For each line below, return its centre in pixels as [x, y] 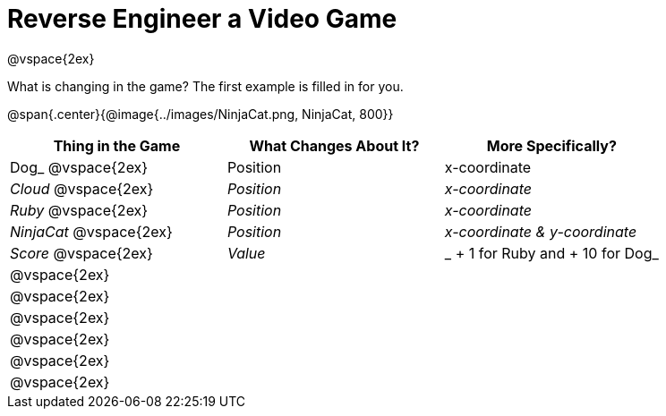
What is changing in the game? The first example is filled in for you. [205, 86]
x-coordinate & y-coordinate [541, 231]
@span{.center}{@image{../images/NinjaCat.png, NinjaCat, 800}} [201, 114]
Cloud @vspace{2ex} [82, 188]
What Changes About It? [334, 145]
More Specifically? [551, 145]
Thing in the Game [117, 145]
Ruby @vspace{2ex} [79, 210]
